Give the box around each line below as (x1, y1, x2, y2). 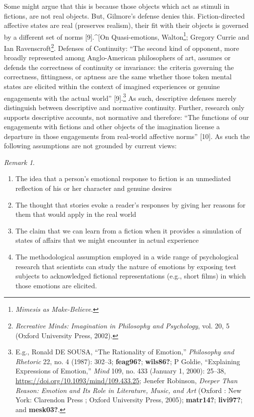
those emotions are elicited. (15, 280, 97, 290)
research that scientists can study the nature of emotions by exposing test (15, 261, 236, 271)
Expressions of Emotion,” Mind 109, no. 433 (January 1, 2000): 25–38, (15, 366, 226, 376)
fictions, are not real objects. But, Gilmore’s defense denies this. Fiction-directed (4, 10, 245, 21)
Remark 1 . (4, 157, 35, 167)
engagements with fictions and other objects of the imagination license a (4, 121, 220, 132)
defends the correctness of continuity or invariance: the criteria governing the (4, 62, 234, 72)
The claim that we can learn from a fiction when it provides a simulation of (15, 225, 242, 235)
